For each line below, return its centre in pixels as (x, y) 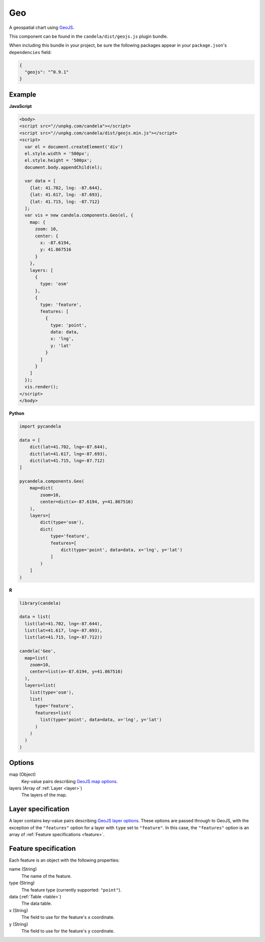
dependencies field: (30, 52)
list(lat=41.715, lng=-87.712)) (64, 637)
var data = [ (40, 181)
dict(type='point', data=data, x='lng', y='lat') (121, 550)
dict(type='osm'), (62, 522)
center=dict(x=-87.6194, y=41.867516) (87, 502)
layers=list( (40, 686)
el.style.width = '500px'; (57, 153)
